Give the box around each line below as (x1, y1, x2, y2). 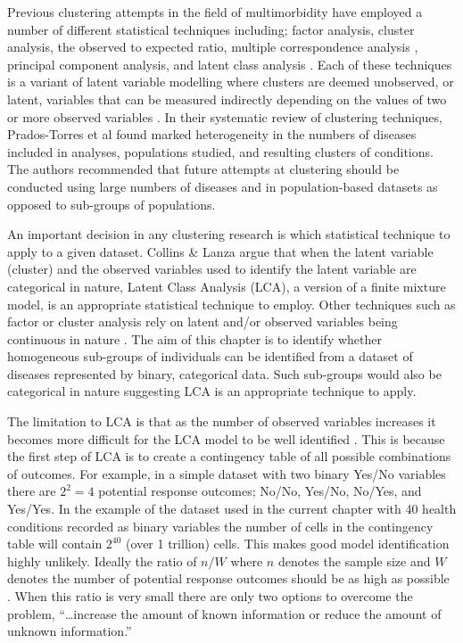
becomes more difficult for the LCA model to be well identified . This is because (7, 429, 445, 448)
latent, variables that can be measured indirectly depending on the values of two (7, 89, 447, 108)
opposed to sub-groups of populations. (7, 194, 216, 213)
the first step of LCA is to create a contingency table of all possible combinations (7, 447, 451, 466)
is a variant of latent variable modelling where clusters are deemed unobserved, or (7, 72, 454, 91)
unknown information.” (7, 622, 132, 640)
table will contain (7, 534, 103, 553)
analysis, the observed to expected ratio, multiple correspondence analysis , (7, 37, 418, 56)
